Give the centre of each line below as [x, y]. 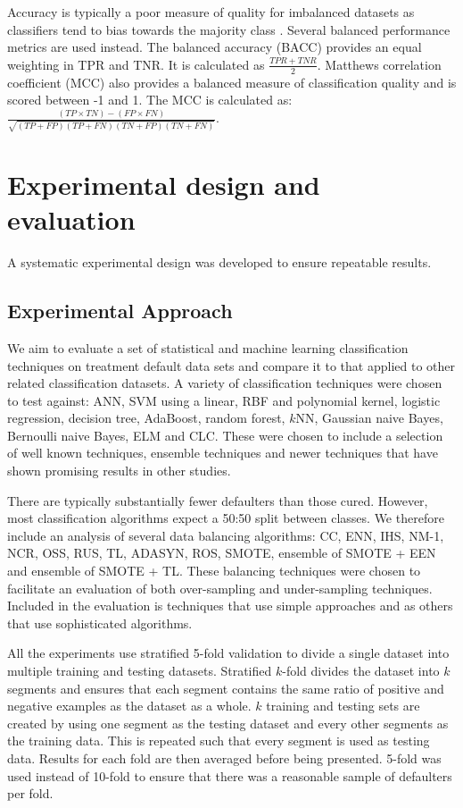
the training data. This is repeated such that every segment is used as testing [219, 741]
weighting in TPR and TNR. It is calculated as [136, 64]
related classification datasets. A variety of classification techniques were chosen [225, 383]
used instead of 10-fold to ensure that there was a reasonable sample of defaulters [230, 775]
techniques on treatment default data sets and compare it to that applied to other [231, 365]
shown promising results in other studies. [119, 471]
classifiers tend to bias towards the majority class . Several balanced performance [229, 29]
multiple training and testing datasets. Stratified [140, 671]
